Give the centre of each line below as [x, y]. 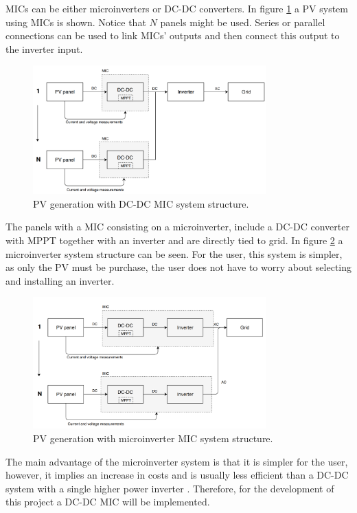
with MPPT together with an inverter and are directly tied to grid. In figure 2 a [174, 240]
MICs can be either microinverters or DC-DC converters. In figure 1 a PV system [177, 8]
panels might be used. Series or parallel [243, 22]
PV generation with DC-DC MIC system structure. [141, 203]
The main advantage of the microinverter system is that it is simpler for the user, [177, 461]
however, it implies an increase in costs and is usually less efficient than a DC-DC [177, 475]
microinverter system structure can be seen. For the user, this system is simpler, [174, 253]
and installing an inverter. [60, 280]
